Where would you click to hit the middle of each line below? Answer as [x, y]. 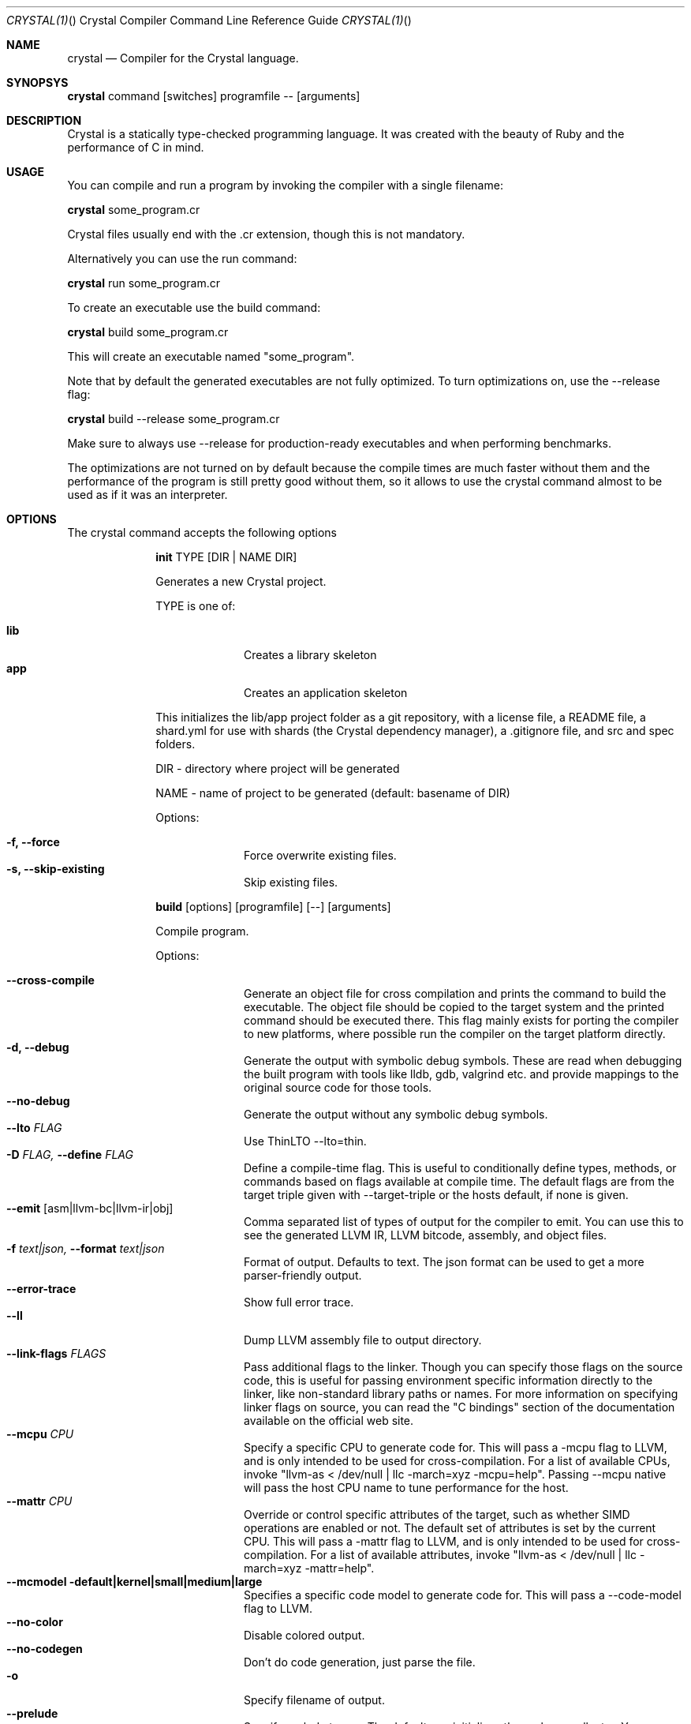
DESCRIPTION [44, 120]
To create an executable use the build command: [194, 307]
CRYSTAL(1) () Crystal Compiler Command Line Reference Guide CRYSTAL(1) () [209, 20]
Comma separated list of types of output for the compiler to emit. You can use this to [464, 1222]
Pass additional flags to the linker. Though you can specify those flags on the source [463, 1367]
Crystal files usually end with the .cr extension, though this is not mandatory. [266, 234]
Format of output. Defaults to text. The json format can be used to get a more [444, 1262]
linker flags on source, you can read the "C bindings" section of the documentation [459, 1407]
